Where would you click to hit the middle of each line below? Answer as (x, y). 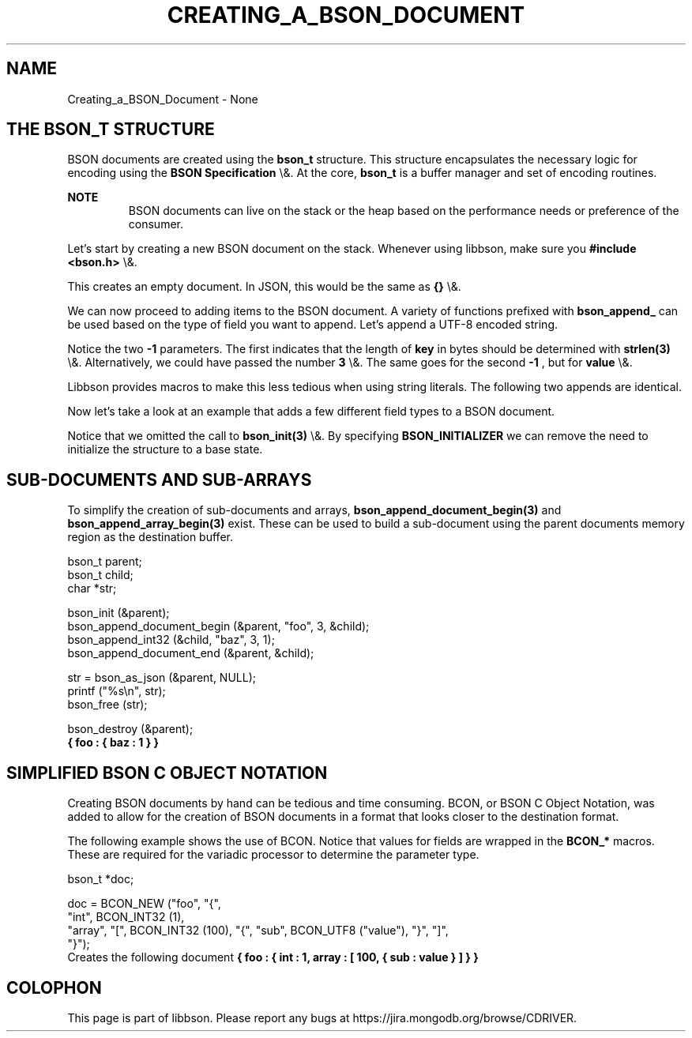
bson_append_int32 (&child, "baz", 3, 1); (171, 640)
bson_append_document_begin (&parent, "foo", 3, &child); (218, 626)
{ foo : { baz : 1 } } (113, 743)
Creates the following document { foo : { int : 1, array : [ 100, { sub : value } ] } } (273, 957)
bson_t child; (100, 575)
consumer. (156, 224)
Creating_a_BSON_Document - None (163, 99)
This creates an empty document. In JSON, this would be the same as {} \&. (264, 287)
